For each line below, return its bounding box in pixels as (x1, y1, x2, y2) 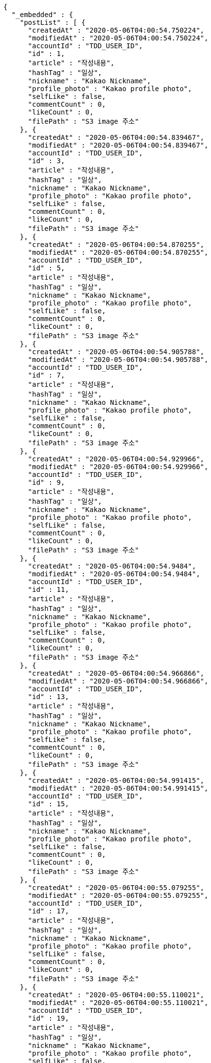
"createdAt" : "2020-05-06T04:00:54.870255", (28, 241, 205, 248)
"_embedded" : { (11, 11, 73, 19)
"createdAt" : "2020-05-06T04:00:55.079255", (28, 884, 205, 892)
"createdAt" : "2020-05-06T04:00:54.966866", (28, 669, 205, 677)
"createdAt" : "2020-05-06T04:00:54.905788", (28, 348, 205, 356)
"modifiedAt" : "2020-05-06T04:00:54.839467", (28, 141, 209, 149)
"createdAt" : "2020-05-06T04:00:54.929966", (28, 455, 205, 463)
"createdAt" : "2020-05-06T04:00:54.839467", (28, 133, 205, 141)
